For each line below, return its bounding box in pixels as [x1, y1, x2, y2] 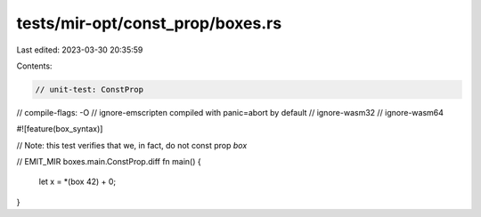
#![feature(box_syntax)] [16, 124, 103, 134]
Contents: [16, 60, 53, 71]
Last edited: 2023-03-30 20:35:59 [16, 44, 143, 55]
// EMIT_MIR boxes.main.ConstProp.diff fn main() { [16, 157, 201, 167]
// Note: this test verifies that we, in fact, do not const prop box [16, 140, 248, 150]
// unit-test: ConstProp [35, 84, 144, 94]
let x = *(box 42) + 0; [38, 176, 117, 187]
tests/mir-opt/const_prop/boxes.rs [16, 13, 282, 33]
